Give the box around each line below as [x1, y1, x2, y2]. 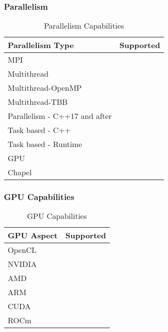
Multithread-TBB [8, 96, 68, 108]
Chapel [8, 166, 32, 178]
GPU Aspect [8, 230, 58, 241]
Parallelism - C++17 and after [8, 110, 112, 122]
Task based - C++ [8, 124, 71, 136]
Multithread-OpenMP [8, 82, 82, 94]
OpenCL [8, 244, 37, 256]
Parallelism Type [8, 39, 74, 51]
